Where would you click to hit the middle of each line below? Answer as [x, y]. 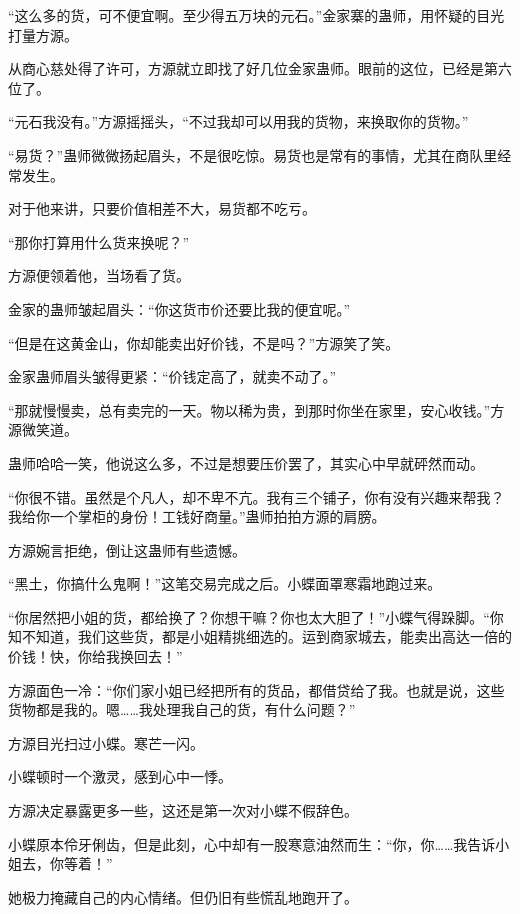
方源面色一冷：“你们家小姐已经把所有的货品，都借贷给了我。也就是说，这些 [256, 689]
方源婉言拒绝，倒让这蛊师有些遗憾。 [127, 549]
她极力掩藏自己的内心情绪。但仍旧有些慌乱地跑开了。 [183, 896]
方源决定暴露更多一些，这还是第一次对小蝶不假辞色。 [183, 810]
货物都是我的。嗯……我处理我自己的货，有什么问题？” [182, 709]
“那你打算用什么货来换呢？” [99, 241]
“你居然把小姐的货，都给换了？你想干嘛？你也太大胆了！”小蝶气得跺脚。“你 [256, 616]
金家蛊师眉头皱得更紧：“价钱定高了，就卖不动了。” [172, 376]
